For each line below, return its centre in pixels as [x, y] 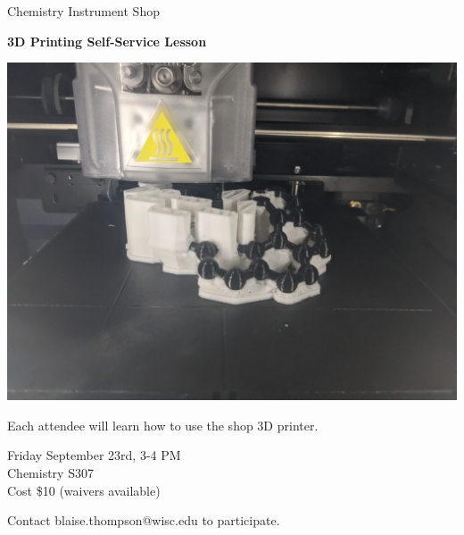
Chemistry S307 [50, 472]
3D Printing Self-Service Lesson [107, 41]
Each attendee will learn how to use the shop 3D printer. [163, 425]
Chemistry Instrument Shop [83, 11]
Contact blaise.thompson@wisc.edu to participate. [144, 520]
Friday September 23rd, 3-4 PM [94, 455]
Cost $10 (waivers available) [84, 490]
